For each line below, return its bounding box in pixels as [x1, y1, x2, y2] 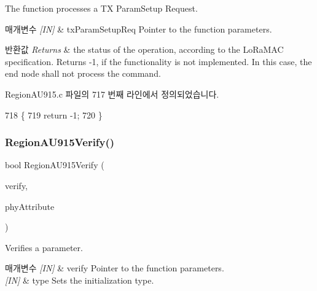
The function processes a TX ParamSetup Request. [5, 2, 198, 14]
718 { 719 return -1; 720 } [5, 108, 103, 121]
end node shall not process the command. [5, 67, 161, 80]
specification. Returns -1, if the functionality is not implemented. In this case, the [5, 55, 312, 68]
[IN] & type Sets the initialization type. [5, 273, 154, 286]
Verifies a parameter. [5, 241, 83, 254]
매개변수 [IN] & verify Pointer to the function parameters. [5, 262, 224, 274]
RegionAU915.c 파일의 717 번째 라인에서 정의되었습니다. [5, 87, 219, 100]
